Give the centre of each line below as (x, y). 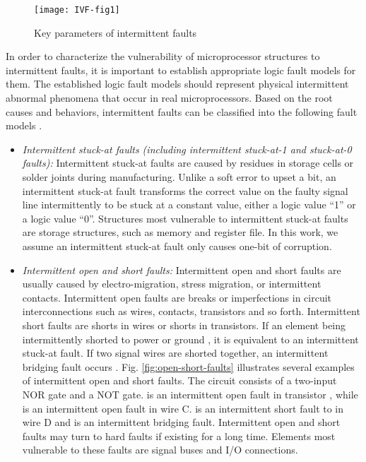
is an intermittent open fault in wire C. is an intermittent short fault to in (183, 408)
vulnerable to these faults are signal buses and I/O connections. (160, 450)
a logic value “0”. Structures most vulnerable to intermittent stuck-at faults (185, 218)
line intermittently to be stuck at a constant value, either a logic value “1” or (189, 205)
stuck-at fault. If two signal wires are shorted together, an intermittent (175, 353)
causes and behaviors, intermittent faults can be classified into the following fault (182, 111)
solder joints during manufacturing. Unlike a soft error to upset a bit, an (179, 177)
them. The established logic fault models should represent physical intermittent (177, 84)
